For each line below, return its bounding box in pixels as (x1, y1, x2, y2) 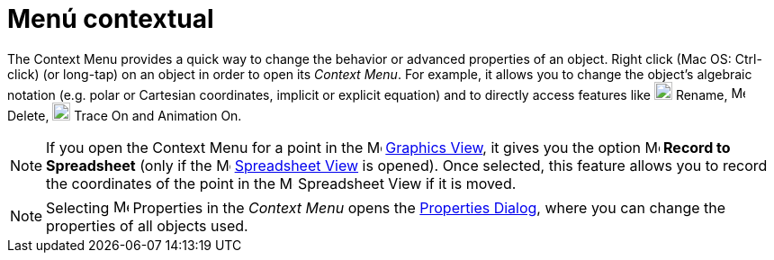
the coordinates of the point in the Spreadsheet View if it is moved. (46, 174, 517, 193)
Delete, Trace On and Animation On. (7, 107, 242, 123)
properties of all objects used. (46, 216, 248, 235)
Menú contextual (7, 4, 214, 34)
